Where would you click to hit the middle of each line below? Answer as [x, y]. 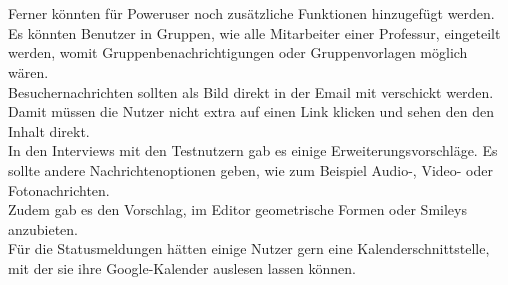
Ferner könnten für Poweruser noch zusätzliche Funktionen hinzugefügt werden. [251, 13]
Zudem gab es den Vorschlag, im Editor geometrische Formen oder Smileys [237, 209]
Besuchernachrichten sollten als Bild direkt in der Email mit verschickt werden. [251, 91]
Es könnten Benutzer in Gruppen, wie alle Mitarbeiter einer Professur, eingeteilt [254, 32]
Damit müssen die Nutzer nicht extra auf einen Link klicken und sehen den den [251, 111]
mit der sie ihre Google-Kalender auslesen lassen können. [182, 267]
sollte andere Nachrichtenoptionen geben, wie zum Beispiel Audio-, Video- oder [250, 169]
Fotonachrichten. [59, 189]
